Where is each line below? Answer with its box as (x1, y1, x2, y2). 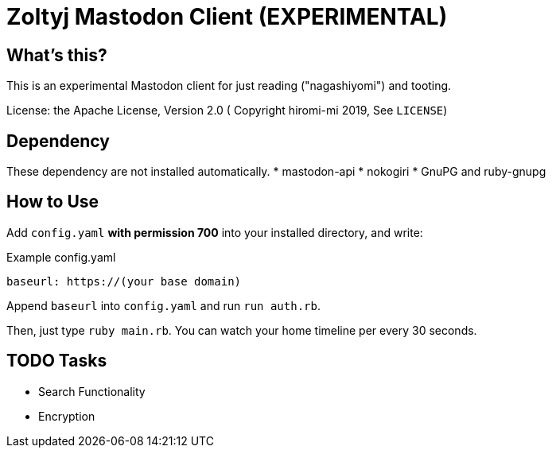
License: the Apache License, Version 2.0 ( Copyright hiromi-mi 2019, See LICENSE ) (6, 103, 448, 118)
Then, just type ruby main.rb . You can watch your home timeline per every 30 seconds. (6, 323, 477, 337)
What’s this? (6, 45, 107, 65)
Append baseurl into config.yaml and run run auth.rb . (6, 298, 321, 312)
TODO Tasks (6, 351, 107, 371)
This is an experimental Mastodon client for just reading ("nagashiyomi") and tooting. (6, 79, 452, 93)
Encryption (38, 409, 95, 423)
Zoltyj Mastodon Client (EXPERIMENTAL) (6, 3, 448, 30)
